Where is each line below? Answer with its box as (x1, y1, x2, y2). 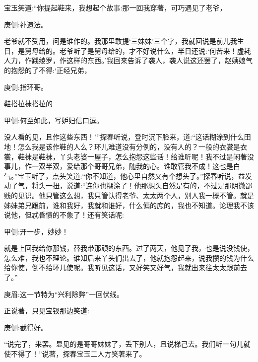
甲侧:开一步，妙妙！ (4, 226, 68, 236)
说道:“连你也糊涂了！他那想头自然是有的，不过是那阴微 (66, 180, 246, 191)
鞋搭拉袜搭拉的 (4, 98, 53, 109)
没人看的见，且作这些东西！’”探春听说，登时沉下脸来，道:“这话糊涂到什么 (4, 132, 244, 142)
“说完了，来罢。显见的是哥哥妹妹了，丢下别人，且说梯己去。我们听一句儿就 (4, 339, 251, 349)
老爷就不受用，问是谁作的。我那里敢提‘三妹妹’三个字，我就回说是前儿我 (4, 36, 237, 46)
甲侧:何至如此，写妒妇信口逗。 (4, 115, 103, 125)
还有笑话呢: (87, 210, 124, 220)
